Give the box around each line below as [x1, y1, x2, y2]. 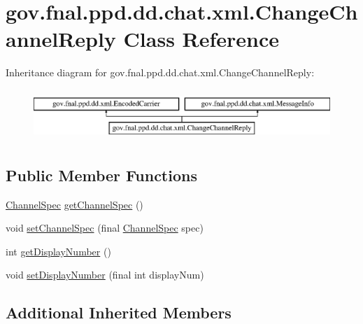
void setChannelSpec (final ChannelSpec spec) [6, 220, 204, 235]
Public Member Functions [6, 164, 197, 185]
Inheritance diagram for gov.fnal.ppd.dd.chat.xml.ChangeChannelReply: [6, 65, 315, 80]
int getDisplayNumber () [6, 244, 111, 258]
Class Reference [123, 24, 280, 53]
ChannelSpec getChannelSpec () [6, 197, 143, 211]
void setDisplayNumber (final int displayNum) [6, 267, 204, 282]
